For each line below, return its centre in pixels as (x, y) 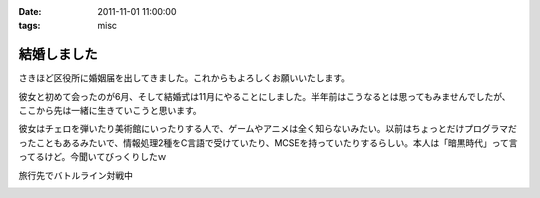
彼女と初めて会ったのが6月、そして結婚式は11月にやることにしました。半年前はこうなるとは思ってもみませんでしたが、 (264, 96)
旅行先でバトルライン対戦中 (76, 175)
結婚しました (58, 54)
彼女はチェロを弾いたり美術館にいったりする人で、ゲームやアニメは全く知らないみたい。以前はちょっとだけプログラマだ (267, 129)
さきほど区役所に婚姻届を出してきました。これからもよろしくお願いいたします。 (184, 78)
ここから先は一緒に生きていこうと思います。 (110, 111)
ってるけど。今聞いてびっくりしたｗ (92, 157)
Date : (30, 11)
